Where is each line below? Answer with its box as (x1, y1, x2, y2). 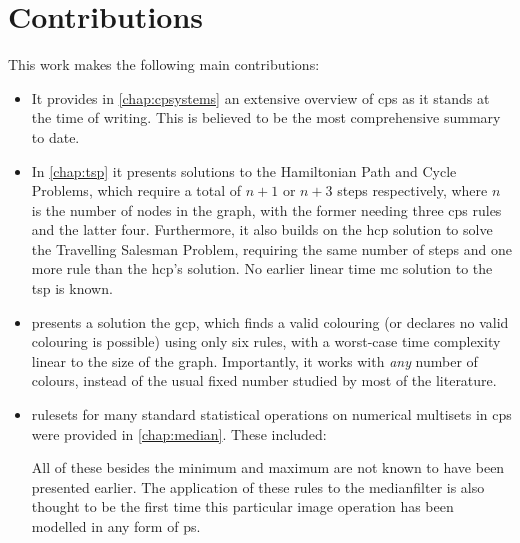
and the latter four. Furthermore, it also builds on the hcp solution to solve (31, 219, 493, 240)
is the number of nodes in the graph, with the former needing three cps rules (31, 199, 502, 220)
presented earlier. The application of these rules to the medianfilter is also (31, 476, 485, 497)
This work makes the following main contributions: (8, 54, 320, 75)
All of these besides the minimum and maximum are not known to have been (31, 457, 505, 478)
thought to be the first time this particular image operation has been (31, 496, 454, 517)
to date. (31, 126, 80, 147)
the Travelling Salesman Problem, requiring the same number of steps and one (31, 238, 512, 259)
